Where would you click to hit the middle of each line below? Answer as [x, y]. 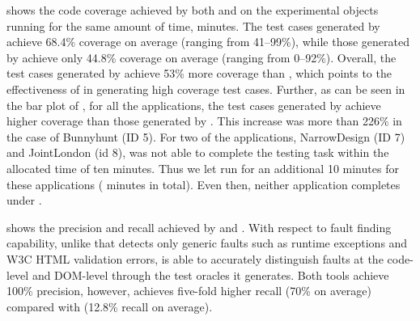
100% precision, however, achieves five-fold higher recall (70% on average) [189, 291]
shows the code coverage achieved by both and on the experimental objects [193, 10]
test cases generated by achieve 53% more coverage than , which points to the [199, 73]
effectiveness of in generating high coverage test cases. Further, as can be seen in [206, 89]
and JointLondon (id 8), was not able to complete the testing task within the [198, 152]
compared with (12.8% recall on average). [110, 306]
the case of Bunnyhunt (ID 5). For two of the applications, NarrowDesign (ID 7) [206, 136]
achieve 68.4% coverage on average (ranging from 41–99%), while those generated [208, 42]
